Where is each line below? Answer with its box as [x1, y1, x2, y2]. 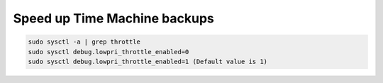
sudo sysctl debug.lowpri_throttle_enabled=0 [28, 48, 189, 56]
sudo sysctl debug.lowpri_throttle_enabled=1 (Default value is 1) [28, 57, 268, 65]
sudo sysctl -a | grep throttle [28, 38, 141, 46]
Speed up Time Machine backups [13, 11, 214, 26]
